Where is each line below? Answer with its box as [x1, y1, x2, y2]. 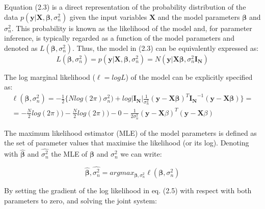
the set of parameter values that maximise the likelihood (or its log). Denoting [4, 137, 249, 148]
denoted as [4, 42, 38, 53]
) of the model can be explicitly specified [125, 71, 253, 82]
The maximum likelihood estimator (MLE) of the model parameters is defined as [4, 127, 257, 138]
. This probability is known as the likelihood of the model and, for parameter [11, 22, 252, 33]
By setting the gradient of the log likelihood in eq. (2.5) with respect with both [4, 185, 252, 196]
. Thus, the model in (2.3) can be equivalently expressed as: [72, 42, 259, 53]
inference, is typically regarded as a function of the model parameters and [4, 33, 234, 43]
